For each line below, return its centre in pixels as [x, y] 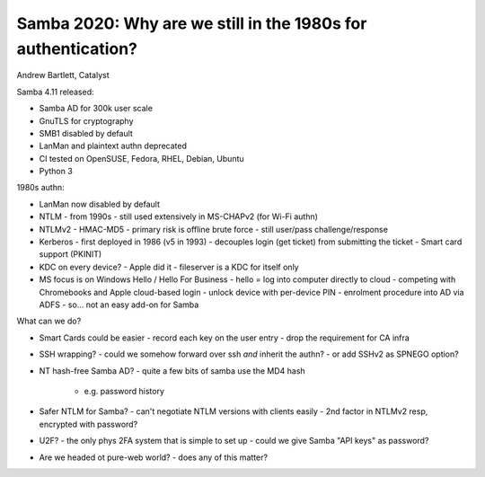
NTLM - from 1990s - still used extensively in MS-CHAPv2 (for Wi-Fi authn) [179, 216]
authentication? [77, 49]
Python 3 [56, 172]
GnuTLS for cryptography [86, 120]
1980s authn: [40, 188]
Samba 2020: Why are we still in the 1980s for [192, 23]
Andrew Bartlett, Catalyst [63, 75]
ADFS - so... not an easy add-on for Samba [119, 305]
